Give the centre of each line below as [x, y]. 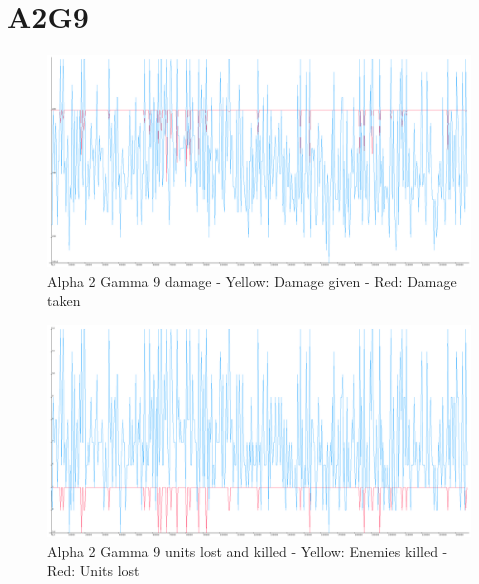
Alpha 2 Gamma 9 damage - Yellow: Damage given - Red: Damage [252, 280]
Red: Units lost [93, 570]
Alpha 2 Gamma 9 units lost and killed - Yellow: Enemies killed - [247, 550]
